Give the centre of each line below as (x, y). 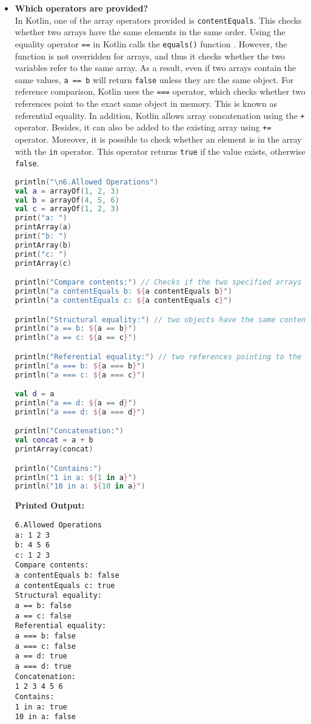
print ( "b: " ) (41, 236)
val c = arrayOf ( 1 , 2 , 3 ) (67, 209)
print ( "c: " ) (41, 254)
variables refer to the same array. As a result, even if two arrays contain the (155, 68)
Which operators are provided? (82, 8)
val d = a (35, 394)
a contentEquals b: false (67, 576)
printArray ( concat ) (54, 449)
